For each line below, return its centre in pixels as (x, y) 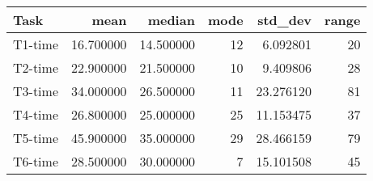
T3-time (36, 91)
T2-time (36, 67)
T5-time (36, 138)
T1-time (36, 44)
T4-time (36, 114)
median (171, 20)
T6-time (36, 161)
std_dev (285, 20)
